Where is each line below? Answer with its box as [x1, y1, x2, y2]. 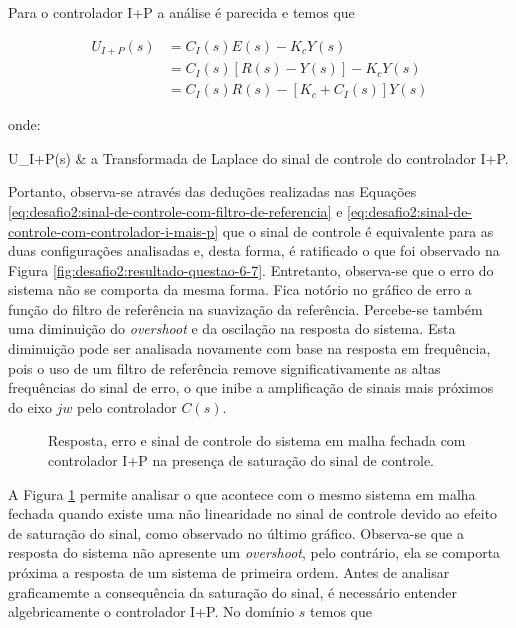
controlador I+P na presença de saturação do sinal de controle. [48, 450, 435, 471]
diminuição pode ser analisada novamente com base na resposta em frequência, [8, 338, 491, 359]
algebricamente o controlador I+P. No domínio [8, 601, 295, 622]
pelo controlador [77, 396, 177, 417]
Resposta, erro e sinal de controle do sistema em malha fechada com [48, 430, 466, 451]
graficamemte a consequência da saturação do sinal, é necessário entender [8, 581, 457, 602]
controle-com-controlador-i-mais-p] [8, 220, 219, 241]
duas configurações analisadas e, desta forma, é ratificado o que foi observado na [8, 240, 500, 261]
